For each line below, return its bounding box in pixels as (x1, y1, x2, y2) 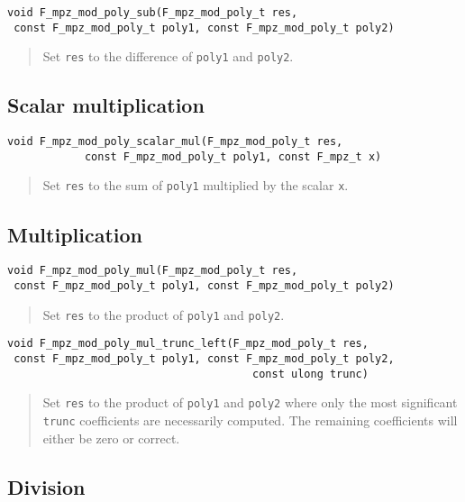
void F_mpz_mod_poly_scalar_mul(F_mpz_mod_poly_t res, (7, 135, 343, 149)
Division (7, 472, 86, 500)
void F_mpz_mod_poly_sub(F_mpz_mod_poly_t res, (7, 6, 298, 19)
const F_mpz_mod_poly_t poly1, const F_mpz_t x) (84, 150, 382, 163)
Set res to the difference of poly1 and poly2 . (42, 47, 294, 66)
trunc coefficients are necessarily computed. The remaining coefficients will (42, 410, 458, 429)
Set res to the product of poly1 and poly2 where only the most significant (42, 393, 458, 412)
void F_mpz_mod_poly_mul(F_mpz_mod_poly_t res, (7, 264, 298, 278)
